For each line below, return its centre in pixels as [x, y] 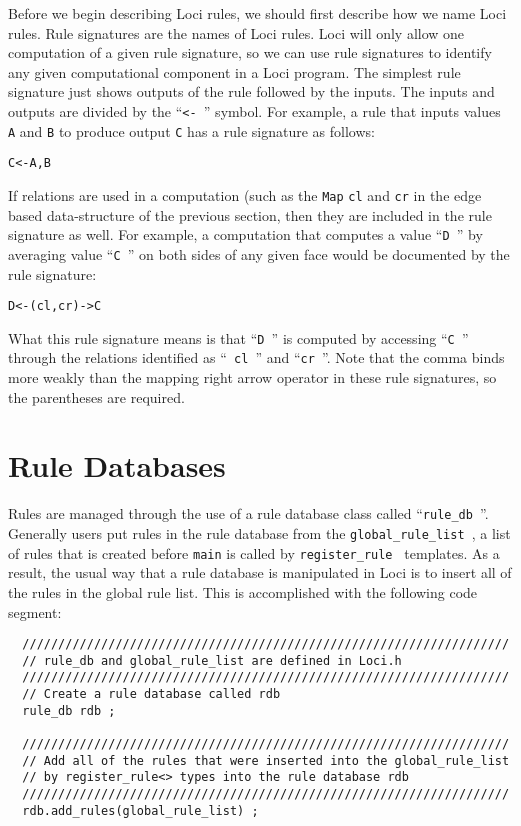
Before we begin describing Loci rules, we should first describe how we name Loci [257, 13]
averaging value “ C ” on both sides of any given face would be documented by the [259, 253]
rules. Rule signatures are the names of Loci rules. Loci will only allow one [236, 32]
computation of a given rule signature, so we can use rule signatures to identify [250, 52]
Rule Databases [117, 465]
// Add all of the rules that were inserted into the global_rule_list [266, 760]
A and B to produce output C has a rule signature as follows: [191, 130]
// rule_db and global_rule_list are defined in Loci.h [212, 660]
